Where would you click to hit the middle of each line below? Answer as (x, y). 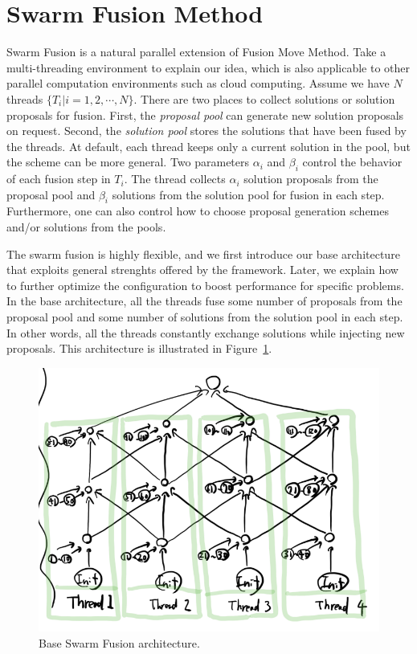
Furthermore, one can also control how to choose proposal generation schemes (198, 211)
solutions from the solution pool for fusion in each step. (248, 194)
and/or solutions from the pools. (86, 227)
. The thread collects (175, 179)
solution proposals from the (311, 179)
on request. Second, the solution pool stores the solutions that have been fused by (206, 131)
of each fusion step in (59, 179)
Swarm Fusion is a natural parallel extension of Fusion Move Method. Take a (196, 52)
